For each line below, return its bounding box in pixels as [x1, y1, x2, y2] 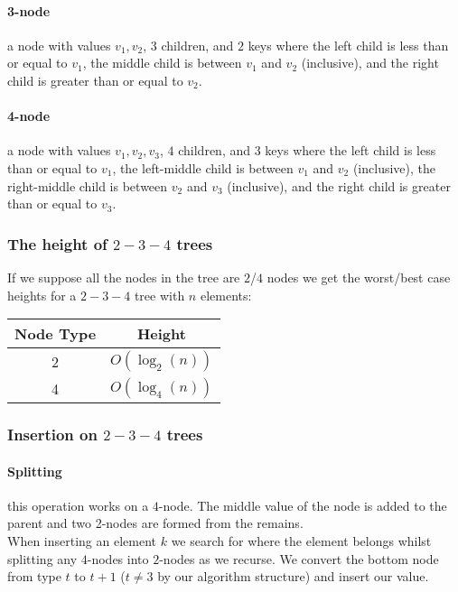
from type [7, 567, 61, 586]
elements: [200, 285, 252, 304]
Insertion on [7, 423, 98, 446]
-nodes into [87, 549, 149, 568]
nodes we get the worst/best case [266, 267, 451, 286]
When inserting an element [7, 531, 157, 550]
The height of [7, 232, 107, 254]
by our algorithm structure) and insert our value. [157, 567, 429, 586]
